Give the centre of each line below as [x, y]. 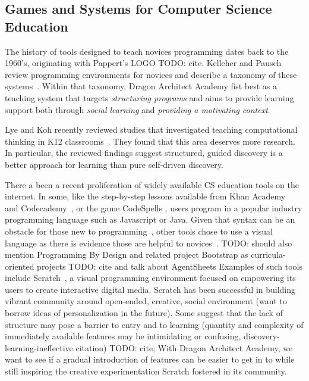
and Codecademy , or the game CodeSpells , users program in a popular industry [154, 207]
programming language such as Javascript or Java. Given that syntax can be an [150, 219]
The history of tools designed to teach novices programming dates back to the [147, 51]
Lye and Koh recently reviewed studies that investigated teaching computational [151, 129]
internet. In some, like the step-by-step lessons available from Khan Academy [145, 196]
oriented [20, 266]
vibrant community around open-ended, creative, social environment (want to [146, 301]
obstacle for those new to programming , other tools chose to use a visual [139, 231]
